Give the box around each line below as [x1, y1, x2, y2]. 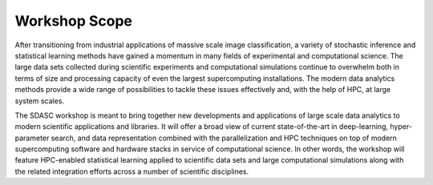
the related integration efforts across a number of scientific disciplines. [14, 167, 249, 176]
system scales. [14, 96, 64, 106]
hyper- [390, 122, 413, 131]
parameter [14, 133, 50, 143]
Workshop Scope [14, 12, 132, 30]
